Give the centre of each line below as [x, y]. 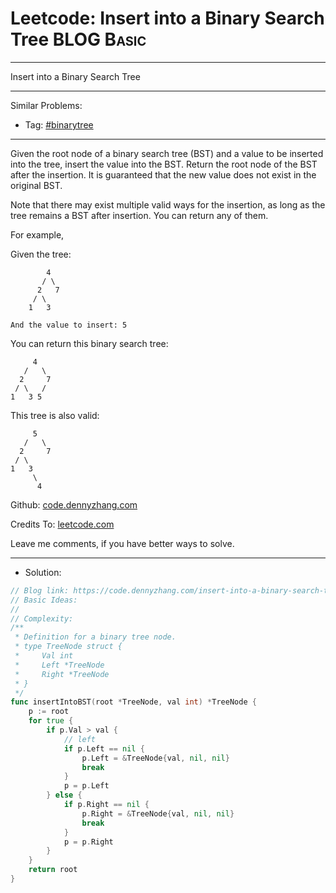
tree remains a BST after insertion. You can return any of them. [139, 215]
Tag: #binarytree [59, 124]
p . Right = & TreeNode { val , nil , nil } [158, 813]
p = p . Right [88, 842]
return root [53, 870]
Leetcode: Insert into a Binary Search [167, 18]
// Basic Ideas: [44, 600]
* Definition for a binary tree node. [95, 637]
